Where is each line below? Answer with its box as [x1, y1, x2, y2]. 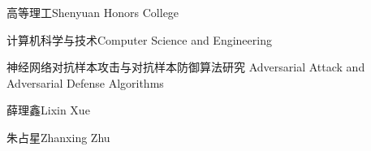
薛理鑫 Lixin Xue [6, 101, 90, 119]
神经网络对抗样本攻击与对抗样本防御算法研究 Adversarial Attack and [6, 58, 365, 75]
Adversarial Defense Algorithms [6, 74, 164, 91]
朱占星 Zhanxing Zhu [6, 128, 110, 145]
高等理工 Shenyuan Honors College [6, 4, 179, 20]
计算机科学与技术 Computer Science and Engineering [6, 31, 272, 48]
